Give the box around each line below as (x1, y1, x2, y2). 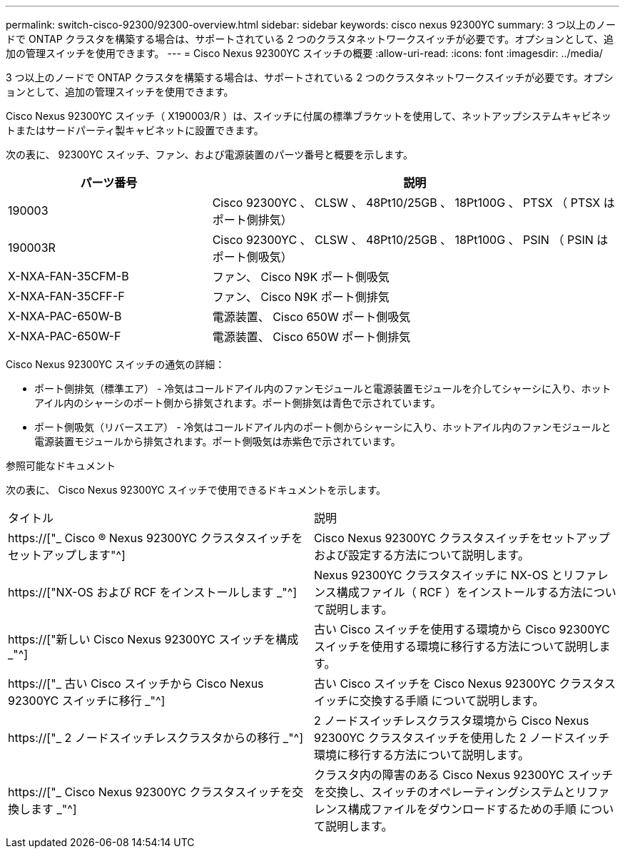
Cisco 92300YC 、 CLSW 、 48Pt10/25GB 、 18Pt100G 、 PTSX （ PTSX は (212, 195, 615, 210)
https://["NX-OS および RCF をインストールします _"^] (8, 585, 298, 599)
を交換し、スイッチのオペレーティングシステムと (314, 785, 576, 799)
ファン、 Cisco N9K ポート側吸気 (212, 270, 390, 284)
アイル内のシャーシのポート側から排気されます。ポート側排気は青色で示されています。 (34, 397, 441, 409)
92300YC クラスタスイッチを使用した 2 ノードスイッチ (314, 731, 610, 745)
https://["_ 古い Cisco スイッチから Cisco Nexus (8, 676, 264, 691)
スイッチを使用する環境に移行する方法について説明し (314, 639, 599, 654)
